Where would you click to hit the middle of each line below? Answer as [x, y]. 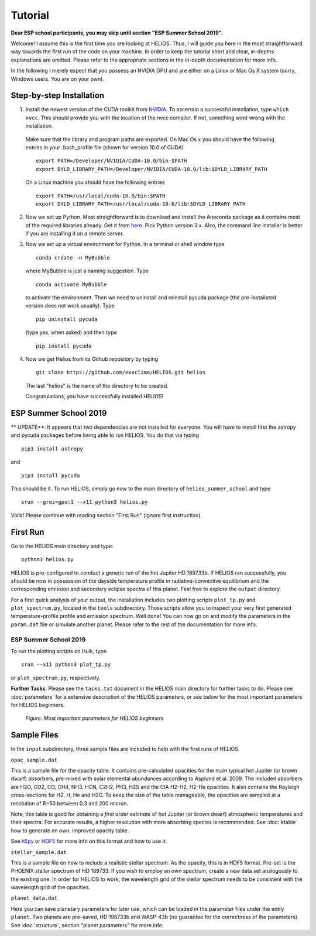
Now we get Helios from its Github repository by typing [92, 359]
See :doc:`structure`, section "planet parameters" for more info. [87, 925]
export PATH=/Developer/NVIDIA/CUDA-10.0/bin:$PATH [111, 161]
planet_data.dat [34, 898]
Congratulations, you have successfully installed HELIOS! [95, 397]
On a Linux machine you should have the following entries [95, 182]
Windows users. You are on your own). [58, 78]
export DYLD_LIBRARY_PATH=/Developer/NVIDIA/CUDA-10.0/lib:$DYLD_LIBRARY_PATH [152, 169]
